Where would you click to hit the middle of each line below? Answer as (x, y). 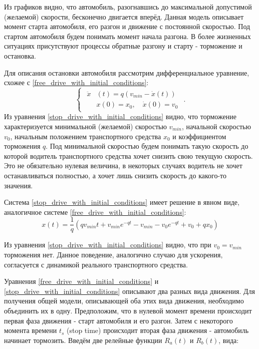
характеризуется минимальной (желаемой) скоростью (85, 126)
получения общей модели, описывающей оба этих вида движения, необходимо (124, 301)
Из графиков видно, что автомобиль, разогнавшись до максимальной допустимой (128, 7)
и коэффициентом (199, 136)
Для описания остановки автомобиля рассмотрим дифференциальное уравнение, (127, 72)
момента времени (31, 330)
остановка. (20, 55)
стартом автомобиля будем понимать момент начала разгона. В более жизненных (127, 36)
